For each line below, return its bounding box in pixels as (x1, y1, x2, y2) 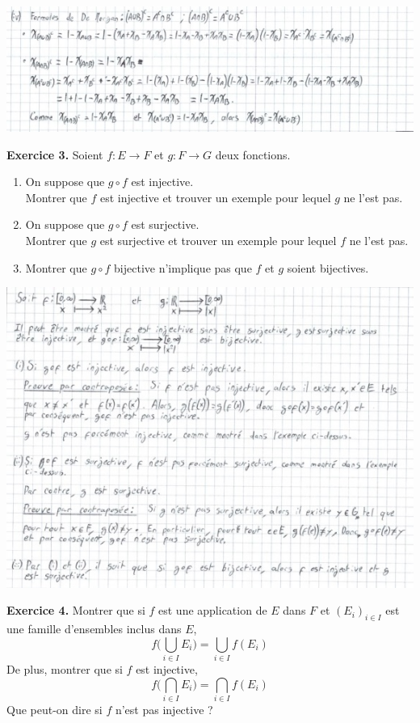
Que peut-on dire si (6, 701, 103, 718)
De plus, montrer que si (6, 661, 123, 678)
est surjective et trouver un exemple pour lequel (99, 231, 337, 248)
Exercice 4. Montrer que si (6, 602, 145, 619)
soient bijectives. (287, 259, 369, 276)
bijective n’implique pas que (114, 259, 252, 276)
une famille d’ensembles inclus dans (6, 620, 182, 637)
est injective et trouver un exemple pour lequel (99, 188, 331, 205)
